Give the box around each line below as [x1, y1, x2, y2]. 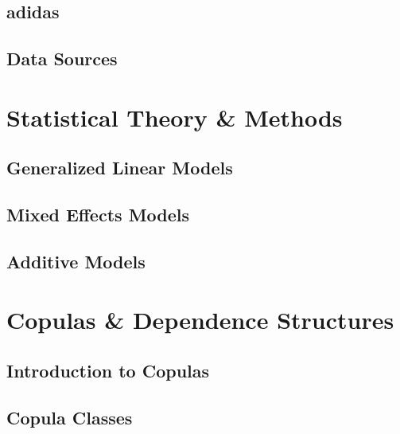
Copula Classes [6, 405, 133, 429]
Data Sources [6, 46, 118, 71]
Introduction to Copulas [6, 358, 210, 383]
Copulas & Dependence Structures [6, 303, 394, 336]
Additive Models [6, 248, 146, 273]
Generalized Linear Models [6, 155, 233, 180]
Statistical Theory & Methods [6, 100, 343, 133]
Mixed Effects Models [6, 202, 190, 227]
